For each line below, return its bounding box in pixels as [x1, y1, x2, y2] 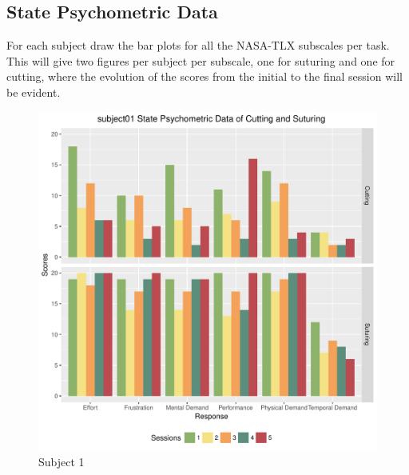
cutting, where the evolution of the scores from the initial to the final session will [6, 68, 403, 85]
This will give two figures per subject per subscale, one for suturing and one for [6, 52, 395, 69]
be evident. [6, 83, 61, 100]
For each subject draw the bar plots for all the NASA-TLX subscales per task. [6, 37, 390, 54]
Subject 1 [38, 453, 85, 470]
